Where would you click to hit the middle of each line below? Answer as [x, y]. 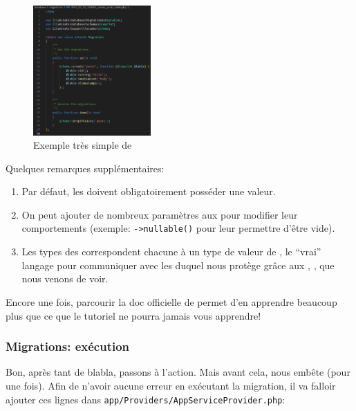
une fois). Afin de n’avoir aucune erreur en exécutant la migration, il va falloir [171, 385]
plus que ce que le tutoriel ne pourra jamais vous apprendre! [133, 315]
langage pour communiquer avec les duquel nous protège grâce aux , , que [178, 265]
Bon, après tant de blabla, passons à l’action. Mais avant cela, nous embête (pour [178, 372]
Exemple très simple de [83, 145]
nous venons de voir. [65, 278]
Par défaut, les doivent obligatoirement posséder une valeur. [149, 191]
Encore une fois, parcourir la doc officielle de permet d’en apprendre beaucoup [171, 301]
